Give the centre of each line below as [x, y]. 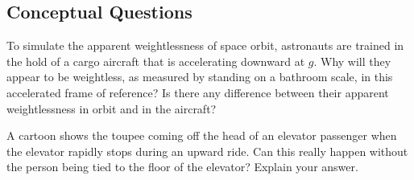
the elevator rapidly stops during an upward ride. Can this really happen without [207, 151]
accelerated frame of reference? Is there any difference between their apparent [198, 92]
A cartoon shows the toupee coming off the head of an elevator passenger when [202, 135]
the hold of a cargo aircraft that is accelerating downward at [156, 61]
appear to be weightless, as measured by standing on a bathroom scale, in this [200, 77]
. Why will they [352, 61]
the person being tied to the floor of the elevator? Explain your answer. [182, 167]
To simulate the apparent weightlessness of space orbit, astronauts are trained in [205, 45]
